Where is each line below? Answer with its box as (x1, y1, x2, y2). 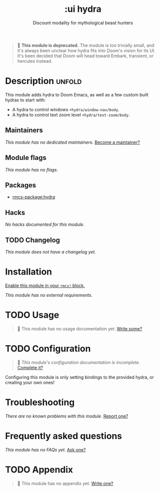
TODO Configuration (5, 343, 91, 354)
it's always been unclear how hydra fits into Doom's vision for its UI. (17, 47, 156, 53)
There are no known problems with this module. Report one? (5, 413, 128, 419)
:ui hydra (64, 3, 102, 15)
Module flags (5, 154, 47, 162)
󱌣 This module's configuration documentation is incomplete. (17, 359, 140, 365)
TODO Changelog (5, 236, 60, 244)
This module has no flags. (5, 166, 58, 172)
